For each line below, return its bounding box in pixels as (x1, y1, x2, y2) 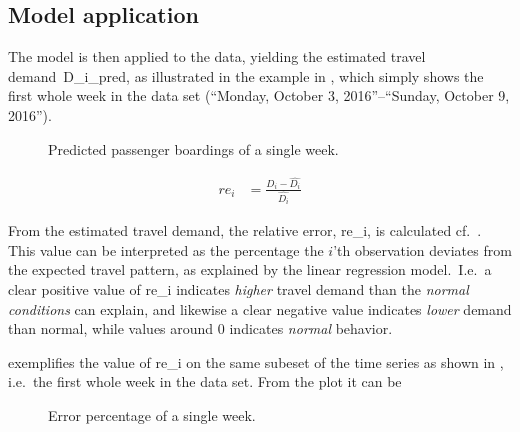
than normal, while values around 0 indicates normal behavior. (8, 318, 393, 339)
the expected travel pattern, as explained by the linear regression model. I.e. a (8, 259, 492, 280)
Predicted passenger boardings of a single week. (48, 138, 339, 159)
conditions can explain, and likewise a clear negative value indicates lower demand (8, 298, 512, 319)
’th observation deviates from (333, 239, 512, 260)
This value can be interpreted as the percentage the (8, 239, 324, 260)
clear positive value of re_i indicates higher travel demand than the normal (8, 279, 469, 300)
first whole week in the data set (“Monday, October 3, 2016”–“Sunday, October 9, (8, 85, 510, 106)
